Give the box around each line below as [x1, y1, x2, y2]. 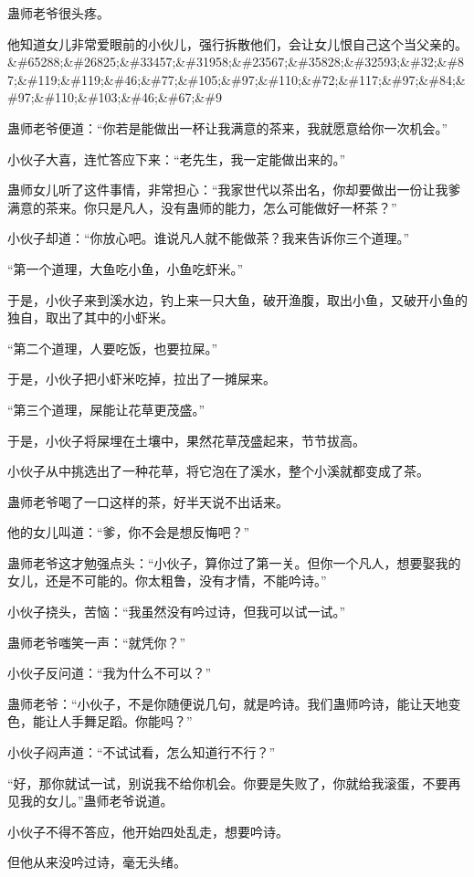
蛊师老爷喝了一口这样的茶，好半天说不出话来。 [7, 491, 289, 511]
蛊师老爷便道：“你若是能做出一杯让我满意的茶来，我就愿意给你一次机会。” [7, 118, 448, 137]
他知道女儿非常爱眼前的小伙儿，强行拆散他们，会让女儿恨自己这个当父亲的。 [7, 34, 468, 53]
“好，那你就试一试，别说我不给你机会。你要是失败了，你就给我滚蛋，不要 [7, 773, 448, 792]
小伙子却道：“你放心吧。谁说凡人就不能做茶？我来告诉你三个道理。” [7, 228, 410, 248]
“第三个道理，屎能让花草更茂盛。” [7, 399, 205, 418]
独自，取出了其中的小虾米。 [7, 308, 174, 327]
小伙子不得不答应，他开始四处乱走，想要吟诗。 [7, 821, 289, 840]
